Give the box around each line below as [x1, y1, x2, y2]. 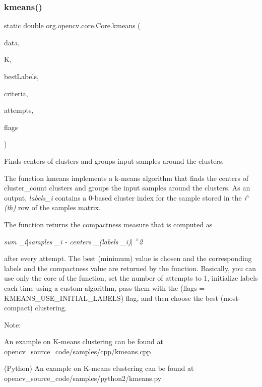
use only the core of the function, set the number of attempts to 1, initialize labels [4, 273, 258, 283]
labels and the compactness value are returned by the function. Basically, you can [4, 263, 256, 273]
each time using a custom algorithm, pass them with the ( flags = [4, 282, 205, 293]
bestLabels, [4, 71, 39, 81]
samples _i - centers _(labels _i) [28, 236, 131, 246]
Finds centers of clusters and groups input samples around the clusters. [4, 155, 224, 166]
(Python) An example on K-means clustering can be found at [4, 363, 194, 373]
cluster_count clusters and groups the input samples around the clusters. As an [4, 182, 250, 193]
